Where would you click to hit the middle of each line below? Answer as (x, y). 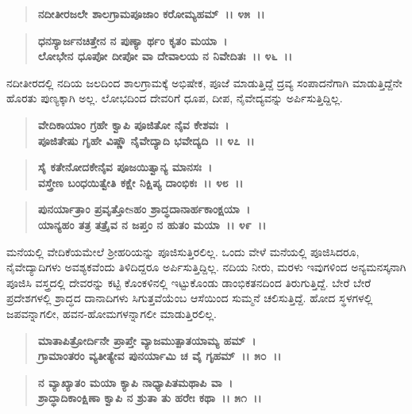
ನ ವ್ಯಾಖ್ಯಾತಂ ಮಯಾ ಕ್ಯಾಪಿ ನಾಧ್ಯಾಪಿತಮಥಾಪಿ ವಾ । (135, 382)
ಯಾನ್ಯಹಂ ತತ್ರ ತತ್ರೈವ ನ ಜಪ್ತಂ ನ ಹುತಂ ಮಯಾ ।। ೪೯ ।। (152, 224)
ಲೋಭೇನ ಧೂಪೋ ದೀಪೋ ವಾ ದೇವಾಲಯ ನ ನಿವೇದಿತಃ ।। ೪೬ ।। (165, 56)
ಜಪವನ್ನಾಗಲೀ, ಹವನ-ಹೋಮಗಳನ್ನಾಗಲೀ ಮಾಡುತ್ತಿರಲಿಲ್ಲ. (112, 313)
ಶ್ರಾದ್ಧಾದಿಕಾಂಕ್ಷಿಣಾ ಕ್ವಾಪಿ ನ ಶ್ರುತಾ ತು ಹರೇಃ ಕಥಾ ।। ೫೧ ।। (150, 398)
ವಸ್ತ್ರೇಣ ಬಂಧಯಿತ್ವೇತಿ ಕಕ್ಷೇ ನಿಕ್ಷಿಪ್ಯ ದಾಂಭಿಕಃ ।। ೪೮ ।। (141, 182)
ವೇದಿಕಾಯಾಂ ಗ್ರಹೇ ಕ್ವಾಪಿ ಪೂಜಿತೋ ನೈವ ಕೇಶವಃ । (133, 124)
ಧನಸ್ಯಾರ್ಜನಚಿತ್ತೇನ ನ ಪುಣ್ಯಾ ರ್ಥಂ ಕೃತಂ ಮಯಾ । (133, 40)
